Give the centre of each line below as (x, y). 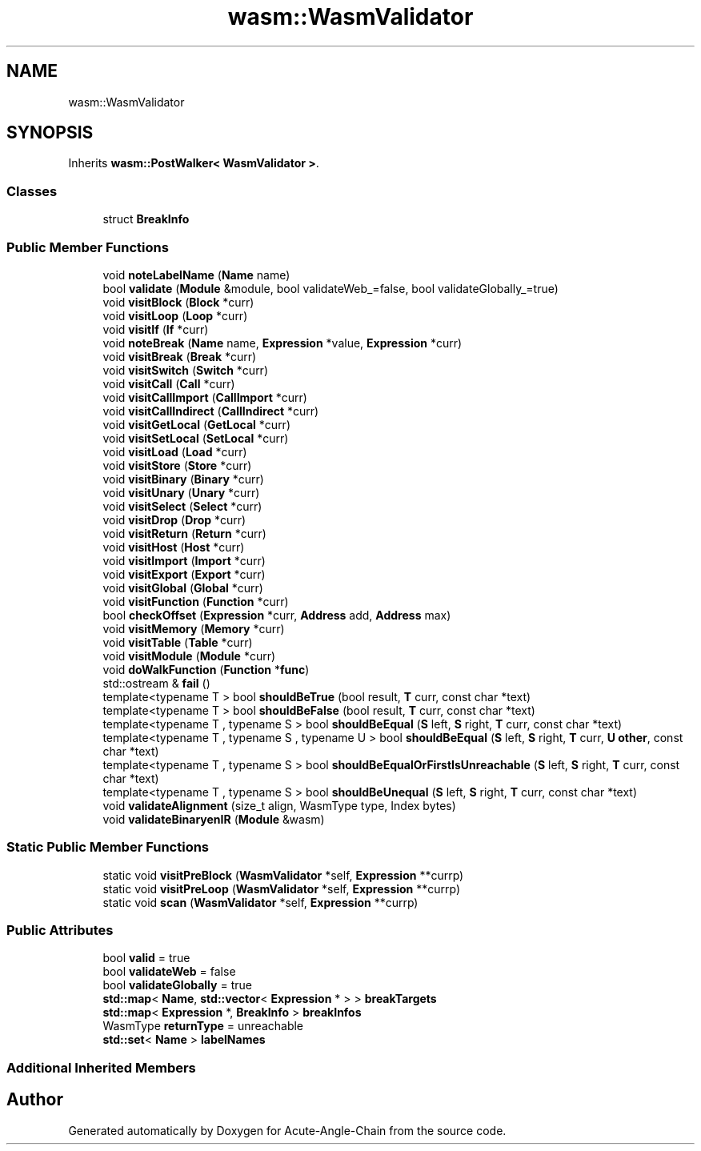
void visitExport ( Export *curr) (184, 574)
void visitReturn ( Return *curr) (184, 533)
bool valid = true (146, 958)
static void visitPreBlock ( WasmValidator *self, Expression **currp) (283, 875)
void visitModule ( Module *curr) (189, 656)
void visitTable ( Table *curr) (178, 642)
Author (35, 1100)
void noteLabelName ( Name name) (196, 275)
